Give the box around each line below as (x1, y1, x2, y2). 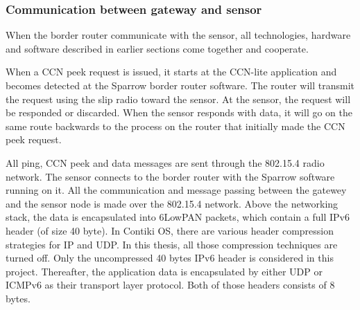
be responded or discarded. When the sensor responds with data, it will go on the (6, 105, 353, 120)
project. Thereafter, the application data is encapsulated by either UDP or (6, 264, 323, 278)
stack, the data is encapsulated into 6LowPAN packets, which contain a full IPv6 (6, 210, 350, 224)
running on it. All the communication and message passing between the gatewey (6, 183, 347, 197)
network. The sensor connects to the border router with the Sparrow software (6, 169, 335, 183)
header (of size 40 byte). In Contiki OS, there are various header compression (6, 223, 334, 237)
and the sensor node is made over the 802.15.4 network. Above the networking (6, 196, 338, 210)
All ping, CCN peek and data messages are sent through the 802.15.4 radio (6, 155, 325, 170)
